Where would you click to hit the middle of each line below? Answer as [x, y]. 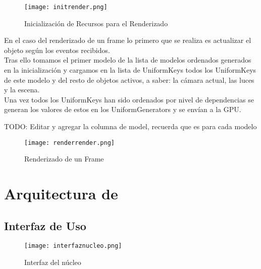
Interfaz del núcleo [53, 262]
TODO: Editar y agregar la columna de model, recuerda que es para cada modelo [130, 126]
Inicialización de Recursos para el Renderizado [96, 23]
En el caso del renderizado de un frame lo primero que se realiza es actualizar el [128, 40]
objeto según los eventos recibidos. [57, 50]
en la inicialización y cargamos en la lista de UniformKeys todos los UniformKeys [130, 70]
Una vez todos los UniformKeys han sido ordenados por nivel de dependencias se [129, 99]
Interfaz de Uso [45, 225]
